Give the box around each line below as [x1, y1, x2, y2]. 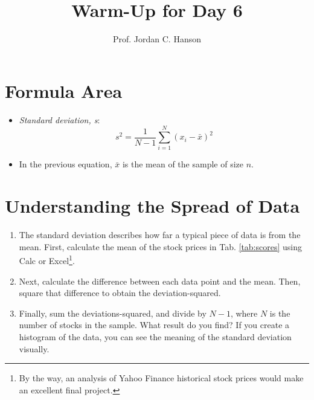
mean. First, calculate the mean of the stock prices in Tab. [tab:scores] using [19, 240, 302, 253]
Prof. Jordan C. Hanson [112, 33, 202, 45]
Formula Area [5, 78, 123, 103]
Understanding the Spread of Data [5, 193, 300, 218]
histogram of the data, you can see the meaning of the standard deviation [19, 330, 292, 343]
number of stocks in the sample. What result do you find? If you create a [19, 318, 290, 331]
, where [230, 306, 258, 319]
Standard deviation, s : [19, 113, 100, 126]
